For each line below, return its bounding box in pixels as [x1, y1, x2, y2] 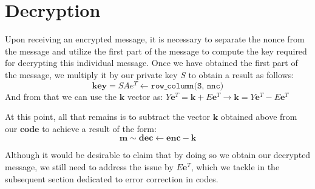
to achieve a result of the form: [42, 122, 157, 134]
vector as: [127, 90, 163, 102]
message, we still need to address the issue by [5, 160, 174, 173]
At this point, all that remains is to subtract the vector [5, 110, 210, 123]
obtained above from [220, 110, 297, 123]
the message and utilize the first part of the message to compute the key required [5, 44, 307, 57]
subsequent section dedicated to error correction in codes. [5, 172, 218, 185]
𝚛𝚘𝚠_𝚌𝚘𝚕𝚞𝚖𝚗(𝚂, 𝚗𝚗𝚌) [151, 81, 224, 90]
